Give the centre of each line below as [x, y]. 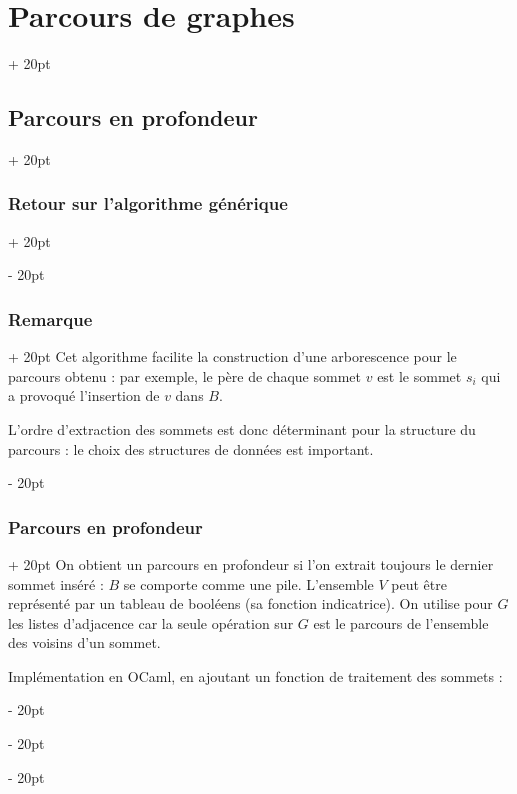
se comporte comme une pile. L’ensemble [248, 583]
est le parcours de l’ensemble [401, 622]
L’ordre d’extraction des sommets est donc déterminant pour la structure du [242, 428]
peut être [419, 583]
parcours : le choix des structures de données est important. [191, 448]
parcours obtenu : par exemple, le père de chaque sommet [184, 375]
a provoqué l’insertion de [84, 395]
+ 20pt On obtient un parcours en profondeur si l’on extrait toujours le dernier [251, 563]
